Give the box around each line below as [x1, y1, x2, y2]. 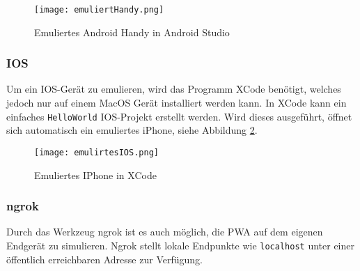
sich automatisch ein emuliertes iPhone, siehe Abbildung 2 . [6, 123, 258, 137]
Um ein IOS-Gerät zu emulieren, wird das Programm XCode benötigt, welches [6, 82, 341, 96]
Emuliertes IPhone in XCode [34, 167, 157, 182]
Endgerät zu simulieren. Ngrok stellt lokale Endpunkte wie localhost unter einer [6, 238, 354, 252]
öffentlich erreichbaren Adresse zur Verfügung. [6, 251, 203, 266]
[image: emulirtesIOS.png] [34, 147, 159, 157]
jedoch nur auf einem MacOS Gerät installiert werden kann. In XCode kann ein [6, 95, 347, 110]
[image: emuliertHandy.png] [34, 5, 164, 15]
